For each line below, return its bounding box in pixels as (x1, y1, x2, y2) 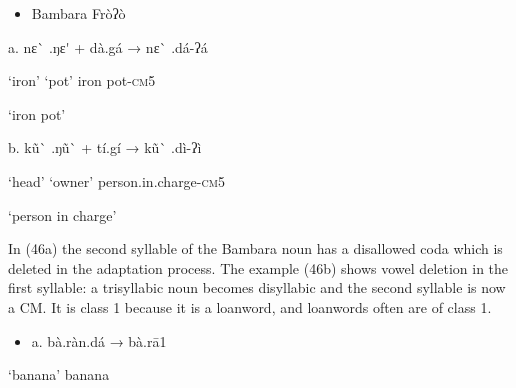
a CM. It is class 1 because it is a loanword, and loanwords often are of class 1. (8, 296, 492, 317)
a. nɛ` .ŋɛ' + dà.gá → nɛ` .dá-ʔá (8, 36, 208, 57)
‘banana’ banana (8, 364, 110, 385)
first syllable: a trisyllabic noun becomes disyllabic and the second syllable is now (8, 277, 506, 298)
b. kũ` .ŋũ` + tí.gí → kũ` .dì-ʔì (8, 137, 202, 158)
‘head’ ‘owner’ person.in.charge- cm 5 (8, 170, 225, 191)
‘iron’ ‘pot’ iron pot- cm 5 (8, 70, 156, 91)
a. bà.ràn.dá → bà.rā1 (31, 330, 167, 351)
